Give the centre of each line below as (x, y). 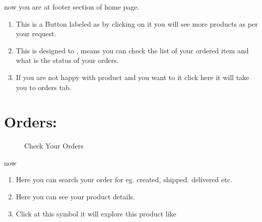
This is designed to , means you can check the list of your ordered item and (132, 50)
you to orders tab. (44, 87)
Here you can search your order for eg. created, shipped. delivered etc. (124, 179)
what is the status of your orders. (67, 60)
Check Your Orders (54, 146)
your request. (36, 33)
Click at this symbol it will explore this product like (96, 213)
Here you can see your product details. (75, 197)
